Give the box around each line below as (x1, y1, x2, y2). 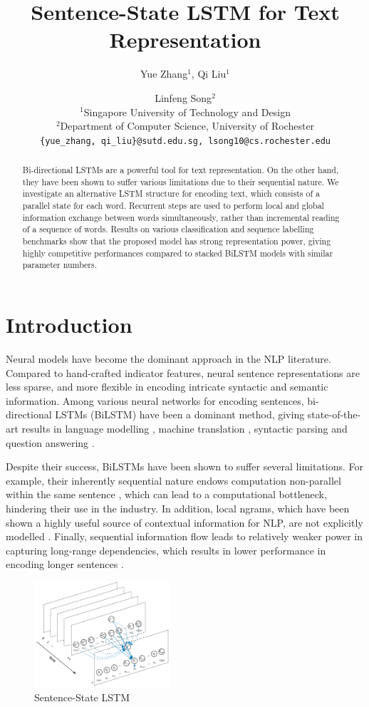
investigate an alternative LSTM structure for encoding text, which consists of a (22, 187, 320, 200)
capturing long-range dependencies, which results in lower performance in (6, 542, 326, 557)
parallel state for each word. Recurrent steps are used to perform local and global (22, 200, 324, 212)
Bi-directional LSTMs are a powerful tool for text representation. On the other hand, (22, 164, 339, 176)
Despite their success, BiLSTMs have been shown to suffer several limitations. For (6, 459, 364, 474)
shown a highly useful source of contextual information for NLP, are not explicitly (6, 515, 363, 530)
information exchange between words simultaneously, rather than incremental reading (22, 211, 340, 223)
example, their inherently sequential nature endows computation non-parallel (6, 473, 341, 487)
